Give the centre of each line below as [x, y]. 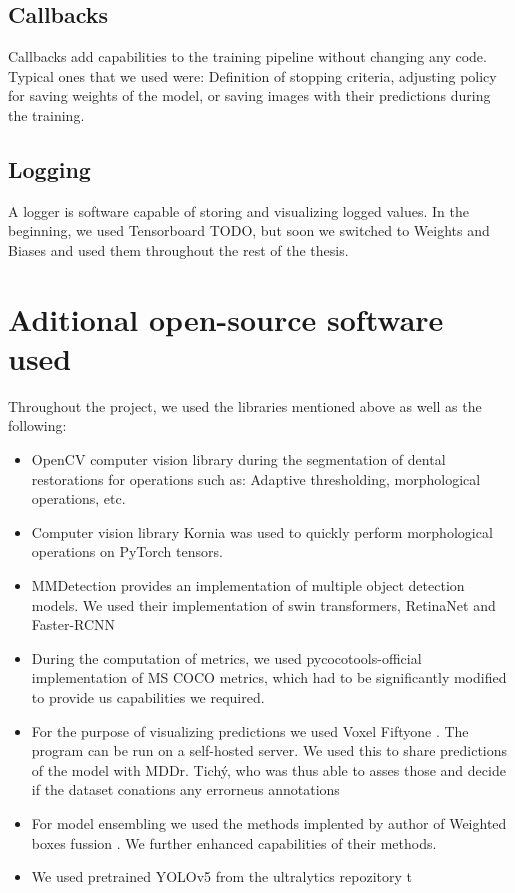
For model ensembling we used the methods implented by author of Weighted [269, 822]
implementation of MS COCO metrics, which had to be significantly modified [269, 677]
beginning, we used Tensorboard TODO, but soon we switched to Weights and [249, 230]
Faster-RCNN [73, 624]
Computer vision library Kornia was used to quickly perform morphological [262, 531]
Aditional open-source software [226, 318]
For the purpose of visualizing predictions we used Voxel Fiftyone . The [250, 730]
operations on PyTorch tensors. [127, 551]
